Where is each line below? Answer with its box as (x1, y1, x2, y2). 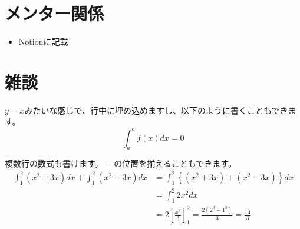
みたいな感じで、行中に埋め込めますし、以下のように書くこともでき (24, 104, 288, 116)
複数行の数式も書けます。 (5, 157, 103, 170)
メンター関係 (5, 1, 104, 25)
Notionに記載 (18, 35, 68, 48)
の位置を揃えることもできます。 (114, 157, 236, 170)
